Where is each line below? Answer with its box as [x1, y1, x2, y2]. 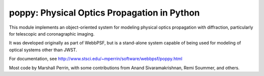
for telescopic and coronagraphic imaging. [9, 31, 95, 37]
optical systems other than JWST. [9, 47, 77, 53]
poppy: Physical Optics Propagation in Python [9, 7, 200, 18]
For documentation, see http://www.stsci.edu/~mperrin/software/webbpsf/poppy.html [9, 56, 183, 62]
